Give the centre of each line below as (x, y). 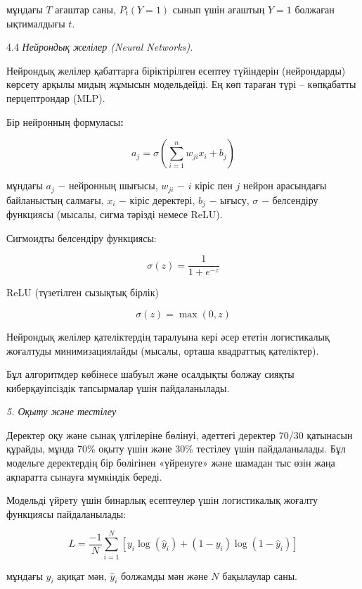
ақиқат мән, (82, 575)
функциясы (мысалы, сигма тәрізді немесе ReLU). (115, 214)
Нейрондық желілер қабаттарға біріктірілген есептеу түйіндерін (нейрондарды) (176, 70)
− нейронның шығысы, (108, 185)
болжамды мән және (164, 575)
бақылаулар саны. (260, 575)
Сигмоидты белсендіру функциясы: (82, 237)
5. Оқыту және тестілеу (62, 411)
